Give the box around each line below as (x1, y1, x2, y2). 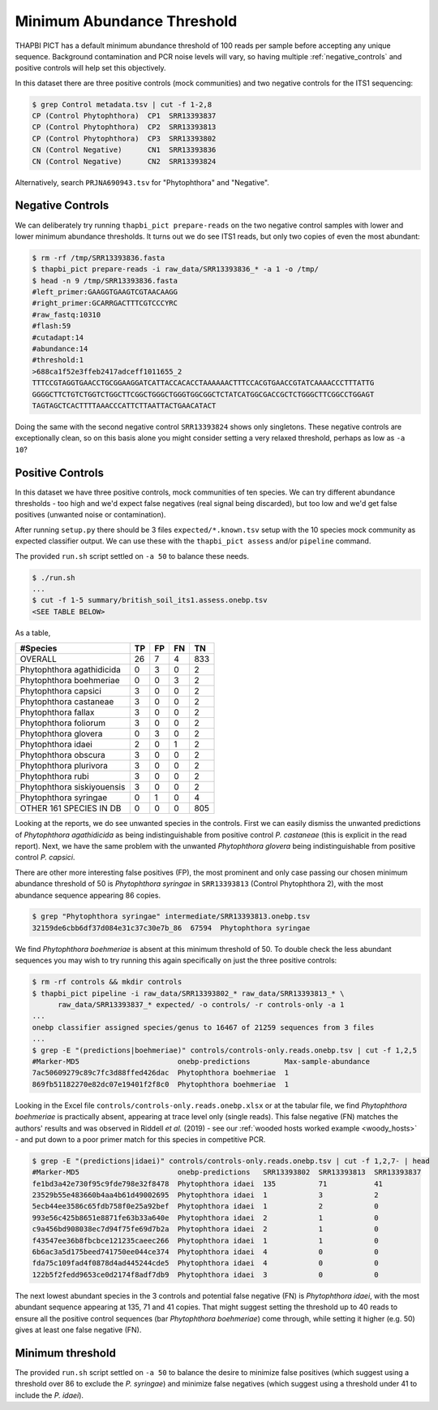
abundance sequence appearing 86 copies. (15, 890, 161, 900)
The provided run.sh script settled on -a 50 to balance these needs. (15, 551, 249, 560)
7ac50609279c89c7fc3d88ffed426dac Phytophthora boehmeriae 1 (32, 1068, 290, 1078)
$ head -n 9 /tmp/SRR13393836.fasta (32, 276, 178, 285)
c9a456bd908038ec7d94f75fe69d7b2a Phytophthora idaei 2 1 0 (32, 1225, 379, 1234)
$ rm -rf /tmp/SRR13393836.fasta (32, 253, 165, 262)
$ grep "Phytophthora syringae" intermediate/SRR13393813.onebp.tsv (32, 912, 311, 921)
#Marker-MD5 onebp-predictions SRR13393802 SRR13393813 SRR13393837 (32, 1168, 422, 1177)
